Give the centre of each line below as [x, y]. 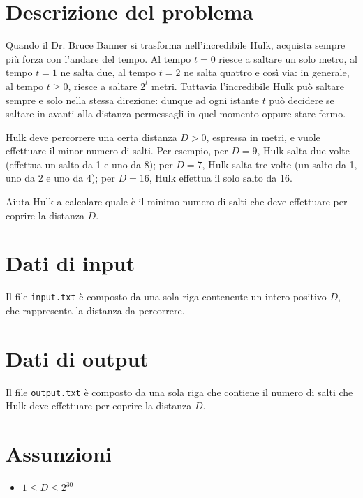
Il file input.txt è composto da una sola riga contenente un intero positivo [166, 296]
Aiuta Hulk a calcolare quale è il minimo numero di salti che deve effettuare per [177, 202]
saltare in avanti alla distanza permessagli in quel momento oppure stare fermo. [176, 113]
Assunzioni [59, 454]
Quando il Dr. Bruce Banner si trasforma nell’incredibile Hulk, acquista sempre [176, 45]
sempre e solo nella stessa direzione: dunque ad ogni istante [132, 100]
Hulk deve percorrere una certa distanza [91, 137]
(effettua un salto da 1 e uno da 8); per [89, 164]
